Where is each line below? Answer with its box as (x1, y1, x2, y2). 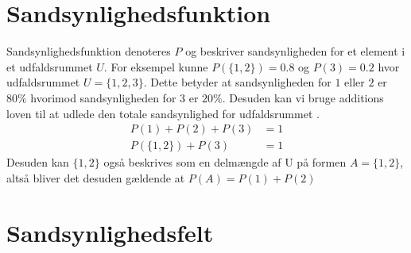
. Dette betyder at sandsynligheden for (143, 74, 332, 90)
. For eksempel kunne (103, 58, 208, 75)
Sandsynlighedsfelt (6, 216, 214, 248)
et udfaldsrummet (6, 58, 93, 75)
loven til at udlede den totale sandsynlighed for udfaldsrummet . (6, 105, 320, 121)
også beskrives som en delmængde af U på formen (103, 154, 347, 171)
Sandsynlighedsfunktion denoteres (6, 43, 171, 59)
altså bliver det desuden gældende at (6, 169, 185, 186)
